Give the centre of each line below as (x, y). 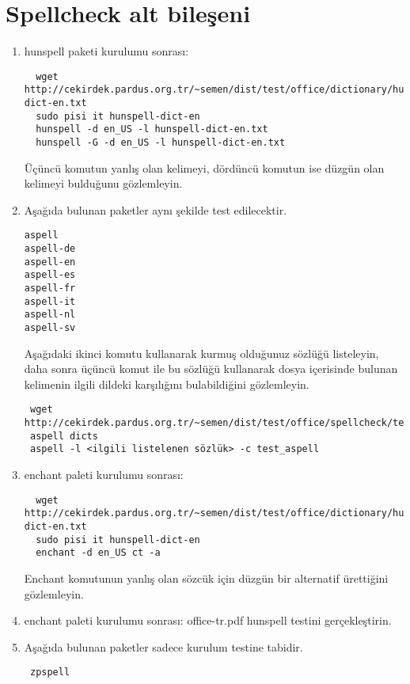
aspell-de (50, 249)
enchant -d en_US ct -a (98, 553)
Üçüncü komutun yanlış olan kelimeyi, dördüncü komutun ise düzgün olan (204, 167)
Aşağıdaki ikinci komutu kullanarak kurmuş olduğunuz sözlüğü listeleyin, (201, 353)
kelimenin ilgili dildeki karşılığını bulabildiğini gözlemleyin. (167, 384)
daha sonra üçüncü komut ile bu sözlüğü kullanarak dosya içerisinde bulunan (211, 369)
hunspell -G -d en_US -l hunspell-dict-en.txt (161, 142)
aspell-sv (50, 328)
